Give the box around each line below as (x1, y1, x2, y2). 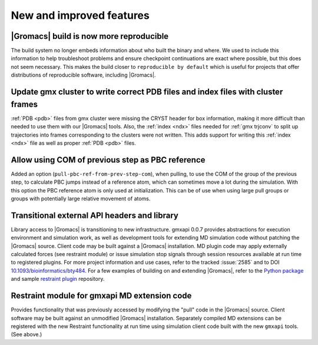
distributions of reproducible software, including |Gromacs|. (11, 71, 156, 79)
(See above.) (11, 331, 42, 338)
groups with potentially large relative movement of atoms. (11, 195, 151, 202)
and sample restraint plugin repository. (11, 276, 105, 283)
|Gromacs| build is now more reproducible (11, 31, 169, 41)
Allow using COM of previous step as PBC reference (11, 155, 206, 165)
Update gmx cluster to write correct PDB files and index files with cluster (11, 87, 283, 97)
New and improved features (11, 9, 150, 22)
